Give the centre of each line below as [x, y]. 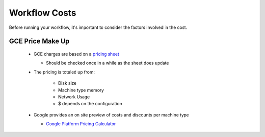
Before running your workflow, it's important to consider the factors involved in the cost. [98, 27]
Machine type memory [81, 90]
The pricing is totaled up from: [64, 72]
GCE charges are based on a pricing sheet [77, 54]
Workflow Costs [43, 13]
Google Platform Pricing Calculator [81, 124]
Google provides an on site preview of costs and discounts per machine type [111, 114]
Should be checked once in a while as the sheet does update [107, 63]
